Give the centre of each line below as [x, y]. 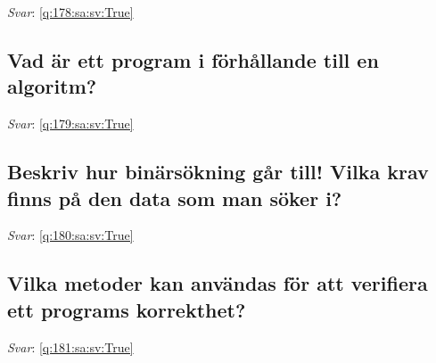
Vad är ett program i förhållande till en [193, 59]
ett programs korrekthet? [127, 309]
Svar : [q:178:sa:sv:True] [70, 12]
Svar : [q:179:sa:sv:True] [70, 124]
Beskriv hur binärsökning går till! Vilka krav [218, 172]
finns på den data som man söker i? [175, 198]
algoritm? [52, 86]
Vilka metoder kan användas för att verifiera [218, 283]
